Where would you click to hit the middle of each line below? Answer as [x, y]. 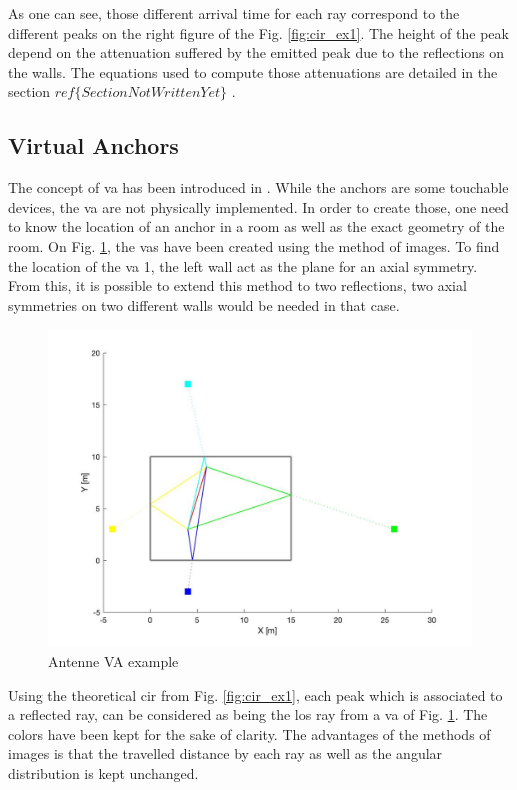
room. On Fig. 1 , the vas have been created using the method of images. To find [254, 245]
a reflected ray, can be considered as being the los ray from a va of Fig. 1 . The [248, 714]
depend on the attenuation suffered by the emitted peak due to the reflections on [256, 52]
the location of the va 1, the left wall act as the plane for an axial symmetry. [243, 265]
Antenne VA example [113, 660]
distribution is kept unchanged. [103, 772]
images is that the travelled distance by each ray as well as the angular [225, 753]
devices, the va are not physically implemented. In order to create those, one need [258, 206]
